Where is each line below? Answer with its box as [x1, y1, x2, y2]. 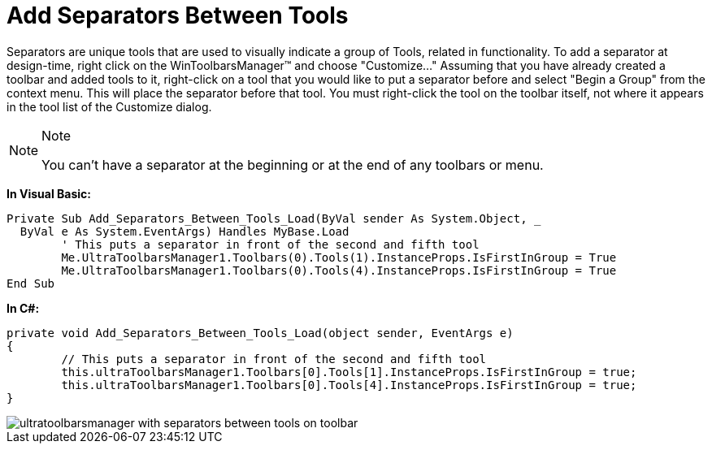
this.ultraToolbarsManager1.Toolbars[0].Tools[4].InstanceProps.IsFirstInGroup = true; [61, 378, 637, 392]
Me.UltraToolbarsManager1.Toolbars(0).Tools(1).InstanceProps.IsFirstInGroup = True [61, 250, 617, 264]
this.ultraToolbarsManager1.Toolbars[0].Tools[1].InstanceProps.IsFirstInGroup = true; [61, 365, 637, 379]
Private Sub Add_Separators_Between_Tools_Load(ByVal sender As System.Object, [7, 211, 527, 225]
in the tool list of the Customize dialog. [7, 99, 212, 114]
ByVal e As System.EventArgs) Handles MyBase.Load [20, 224, 349, 238]
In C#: [7, 301, 40, 315]
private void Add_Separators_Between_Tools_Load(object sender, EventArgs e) [7, 326, 514, 340]
